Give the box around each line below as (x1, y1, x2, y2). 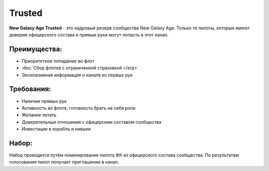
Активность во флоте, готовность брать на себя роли (21, 105, 135, 111)
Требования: (9, 85, 51, 93)
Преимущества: (9, 45, 62, 53)
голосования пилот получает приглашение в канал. (9, 159, 120, 165)
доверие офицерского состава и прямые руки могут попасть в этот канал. (9, 31, 169, 37)
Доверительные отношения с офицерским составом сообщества (21, 119, 162, 125)
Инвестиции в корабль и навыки (21, 126, 91, 132)
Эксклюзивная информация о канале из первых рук (21, 72, 133, 78)
